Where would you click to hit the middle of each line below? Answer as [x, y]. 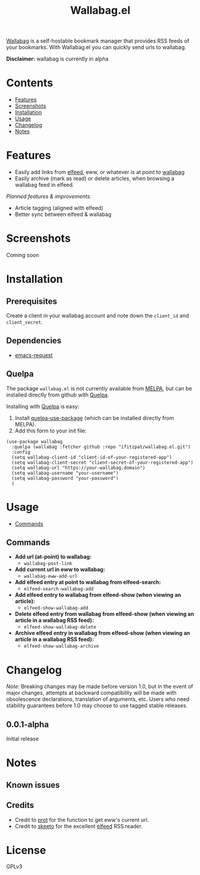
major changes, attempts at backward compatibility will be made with [92, 693]
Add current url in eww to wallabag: [60, 569]
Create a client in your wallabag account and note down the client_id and [98, 315]
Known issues [33, 785]
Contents [30, 83]
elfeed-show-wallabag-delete [60, 627]
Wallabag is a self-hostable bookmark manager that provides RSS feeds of [98, 41]
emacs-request [34, 355]
